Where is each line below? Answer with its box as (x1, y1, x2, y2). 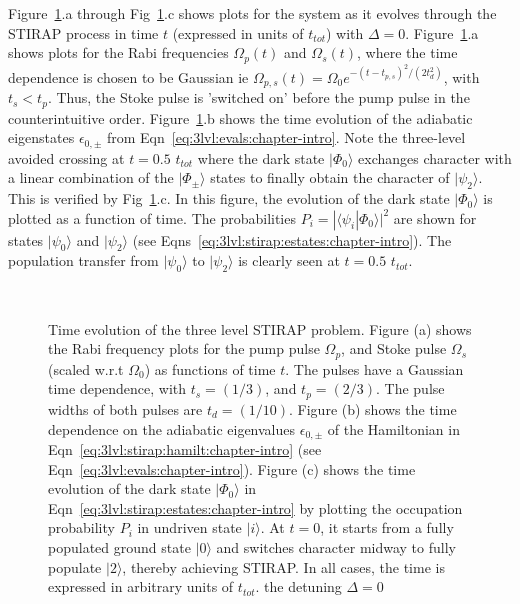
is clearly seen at (238, 250, 340, 271)
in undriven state (137, 517, 242, 538)
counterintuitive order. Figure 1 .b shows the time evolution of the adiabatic (8, 107, 473, 128)
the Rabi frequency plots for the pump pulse (48, 338, 320, 359)
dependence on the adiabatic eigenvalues (48, 418, 296, 439)
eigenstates (8, 127, 75, 148)
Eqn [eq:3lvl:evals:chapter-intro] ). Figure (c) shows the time (48, 458, 416, 479)
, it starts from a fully (320, 517, 454, 538)
